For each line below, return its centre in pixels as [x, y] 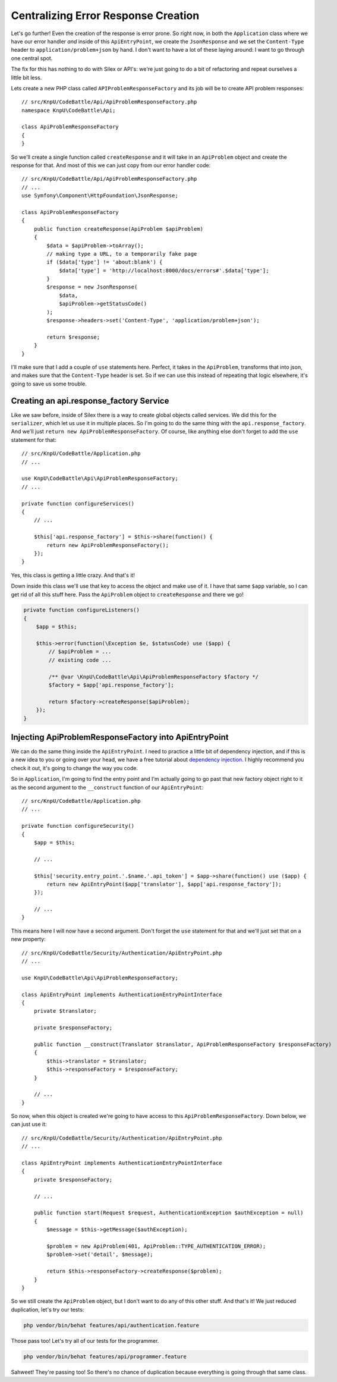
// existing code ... [80, 660]
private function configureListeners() [81, 610]
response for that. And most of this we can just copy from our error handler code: [111, 165]
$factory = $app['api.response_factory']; [111, 685]
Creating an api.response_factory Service [90, 401]
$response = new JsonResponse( [92, 287]
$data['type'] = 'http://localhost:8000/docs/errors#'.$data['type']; [164, 270]
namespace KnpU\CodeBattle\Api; [69, 110]
